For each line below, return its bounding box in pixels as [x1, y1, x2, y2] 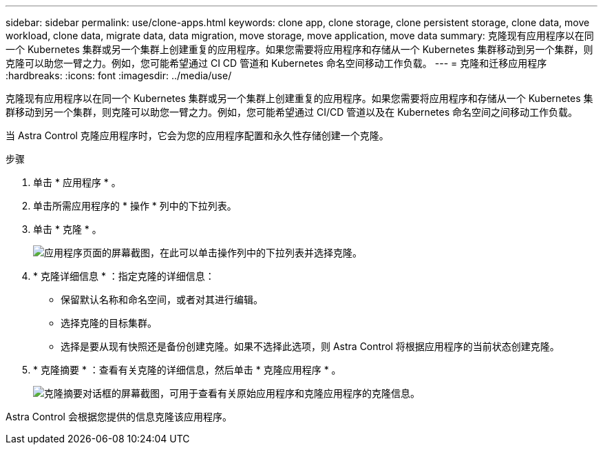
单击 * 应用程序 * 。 [33, 176, 121, 188]
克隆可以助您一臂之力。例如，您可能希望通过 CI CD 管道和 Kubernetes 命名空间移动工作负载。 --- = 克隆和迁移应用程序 [6, 57, 547, 69]
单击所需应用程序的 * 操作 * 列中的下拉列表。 [33, 200, 237, 212]
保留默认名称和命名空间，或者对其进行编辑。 [61, 294, 263, 305]
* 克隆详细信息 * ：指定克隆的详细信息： [33, 270, 215, 282]
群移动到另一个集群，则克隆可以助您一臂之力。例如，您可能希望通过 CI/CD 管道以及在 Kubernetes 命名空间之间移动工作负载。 [6, 106, 578, 118]
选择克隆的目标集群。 [61, 317, 157, 329]
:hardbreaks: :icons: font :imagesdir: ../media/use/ [6, 70, 232, 81]
